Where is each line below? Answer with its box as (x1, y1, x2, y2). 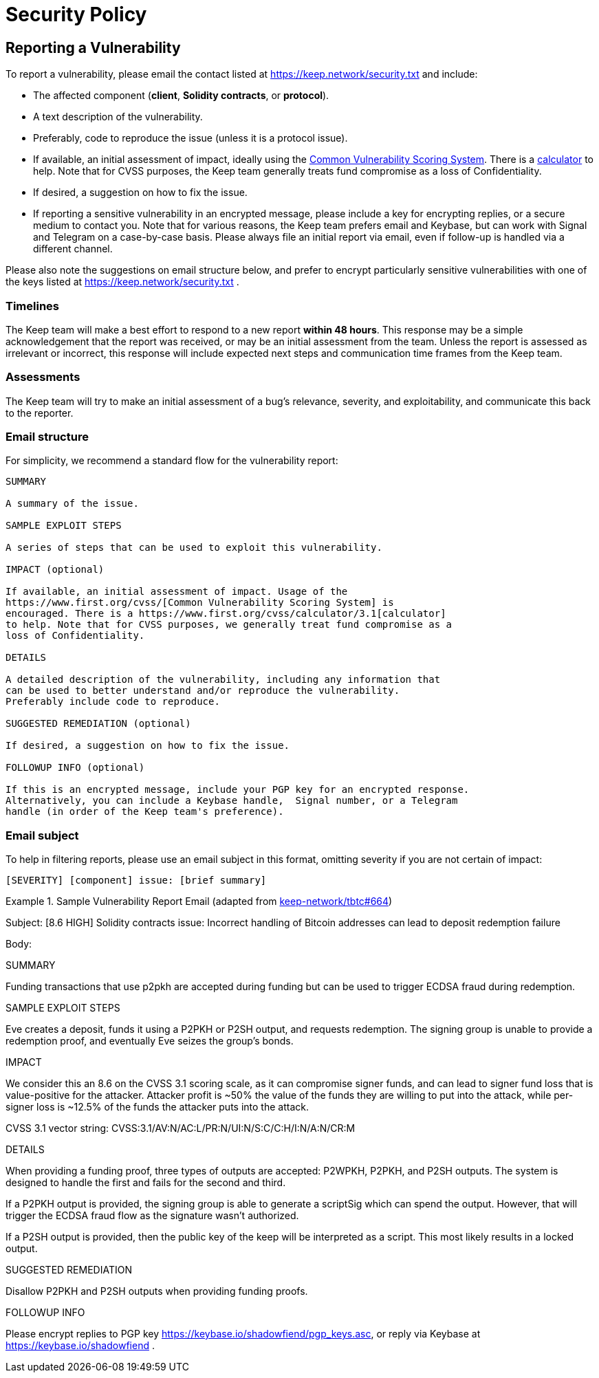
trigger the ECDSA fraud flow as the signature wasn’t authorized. (6, 1210, 299, 1222)
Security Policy (6, 3, 147, 26)
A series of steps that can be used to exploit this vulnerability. (6, 542, 382, 554)
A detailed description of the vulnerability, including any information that (6, 674, 441, 686)
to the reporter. (6, 406, 74, 419)
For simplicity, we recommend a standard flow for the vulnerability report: (6, 455, 338, 467)
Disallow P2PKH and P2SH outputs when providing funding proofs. (6, 1285, 308, 1298)
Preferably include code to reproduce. (6, 696, 220, 708)
